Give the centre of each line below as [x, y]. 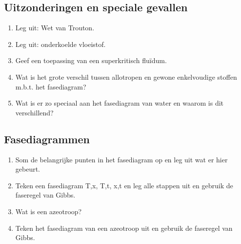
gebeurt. [28, 169]
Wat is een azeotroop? [49, 211]
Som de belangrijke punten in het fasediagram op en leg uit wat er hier [121, 159]
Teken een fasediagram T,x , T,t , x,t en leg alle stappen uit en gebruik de [124, 185]
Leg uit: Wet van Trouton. [55, 28]
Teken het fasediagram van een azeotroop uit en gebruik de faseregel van [124, 228]
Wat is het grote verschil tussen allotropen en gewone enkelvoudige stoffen [126, 77]
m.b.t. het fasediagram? [51, 86]
